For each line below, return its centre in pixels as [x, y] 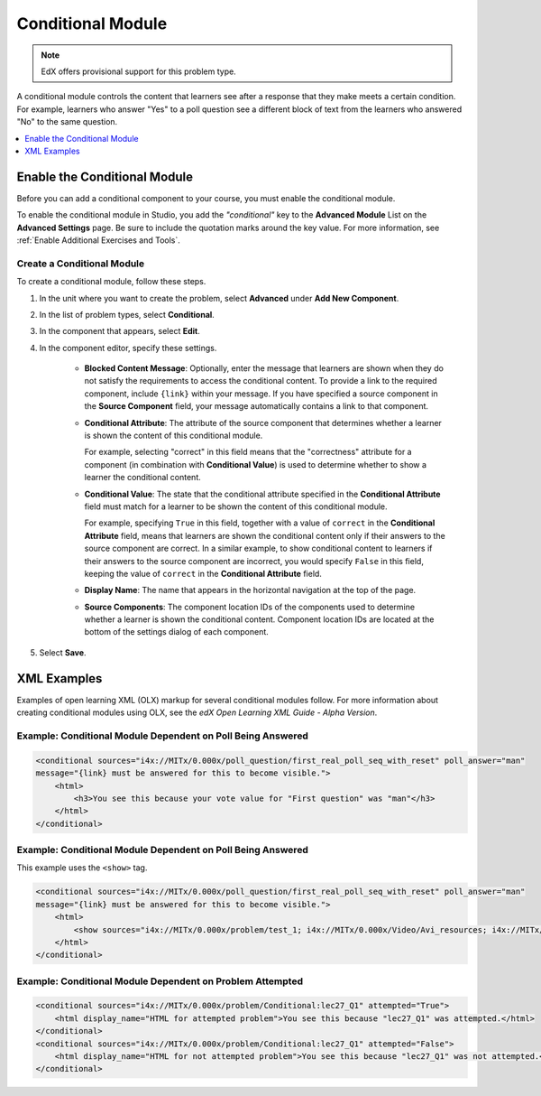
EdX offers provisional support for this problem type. [138, 71]
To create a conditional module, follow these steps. [111, 282]
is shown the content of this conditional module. [174, 436]
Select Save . [63, 652]
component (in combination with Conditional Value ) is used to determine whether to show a [256, 464]
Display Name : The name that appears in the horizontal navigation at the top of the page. [250, 590]
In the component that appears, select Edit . [119, 331]
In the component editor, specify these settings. [128, 348]
